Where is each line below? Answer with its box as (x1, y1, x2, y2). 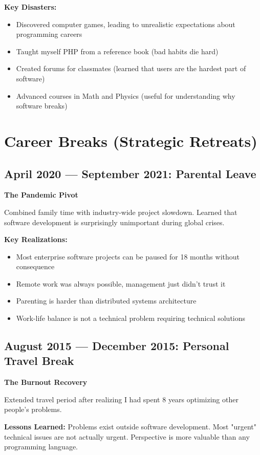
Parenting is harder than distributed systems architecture (16, 295, 197, 306)
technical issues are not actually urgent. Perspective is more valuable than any (4, 431, 250, 442)
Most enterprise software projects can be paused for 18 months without (16, 251, 240, 262)
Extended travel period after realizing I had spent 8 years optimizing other (4, 394, 239, 404)
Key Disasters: (4, 2, 57, 12)
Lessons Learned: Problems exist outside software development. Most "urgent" (4, 421, 256, 432)
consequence (16, 261, 55, 272)
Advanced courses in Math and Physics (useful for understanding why (16, 90, 235, 101)
